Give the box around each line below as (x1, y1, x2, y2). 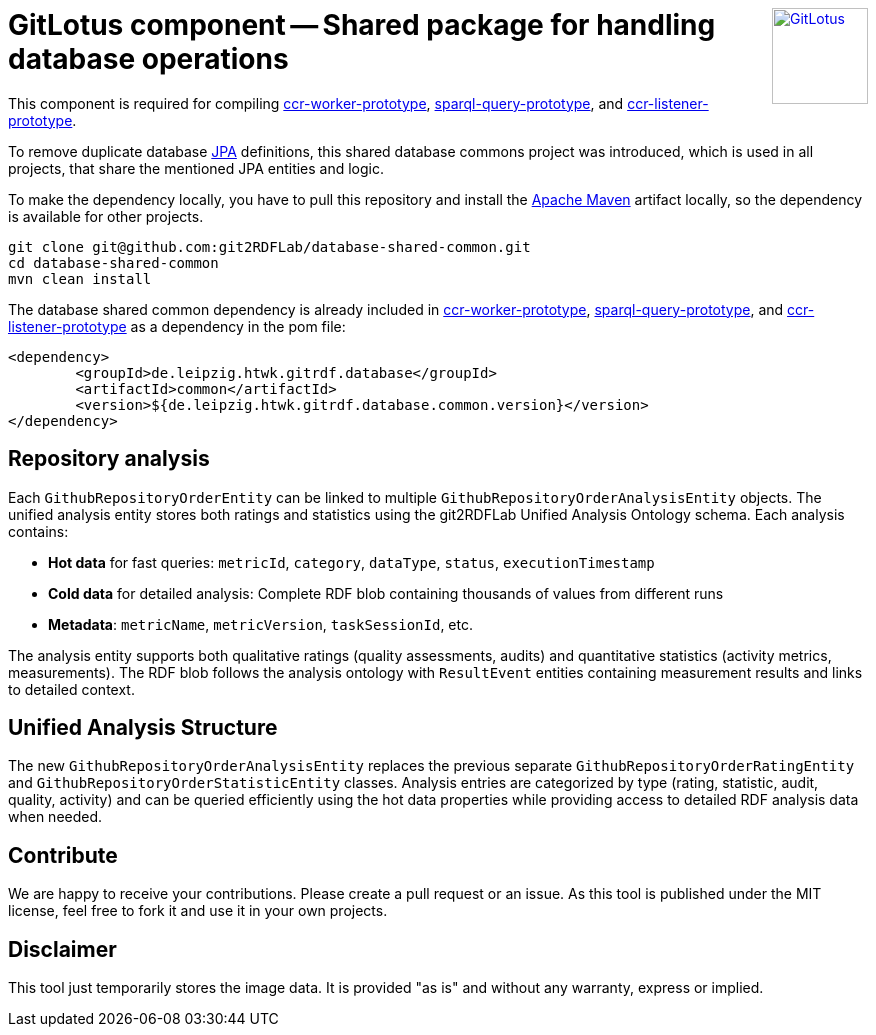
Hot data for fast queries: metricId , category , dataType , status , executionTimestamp (48, 553, 655, 571)
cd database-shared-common (8, 254, 219, 271)
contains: (8, 522, 69, 540)
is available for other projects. (8, 207, 204, 225)
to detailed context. (8, 680, 135, 698)
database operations (8, 42, 289, 76)
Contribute (8, 842, 118, 868)
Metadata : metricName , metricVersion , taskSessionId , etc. (48, 615, 473, 633)
